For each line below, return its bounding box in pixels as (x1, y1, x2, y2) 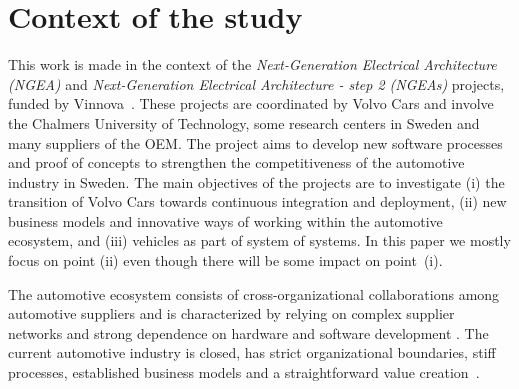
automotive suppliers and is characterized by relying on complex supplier (8, 303, 455, 324)
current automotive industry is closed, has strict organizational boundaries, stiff (8, 342, 496, 363)
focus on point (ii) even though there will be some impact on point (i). (8, 250, 443, 271)
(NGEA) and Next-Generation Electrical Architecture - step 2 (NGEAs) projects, (8, 73, 505, 94)
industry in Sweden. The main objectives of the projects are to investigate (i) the (8, 171, 505, 192)
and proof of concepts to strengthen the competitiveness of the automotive (8, 152, 465, 173)
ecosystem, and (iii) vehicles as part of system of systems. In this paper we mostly (8, 230, 511, 251)
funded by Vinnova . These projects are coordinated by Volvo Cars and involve (8, 93, 494, 114)
